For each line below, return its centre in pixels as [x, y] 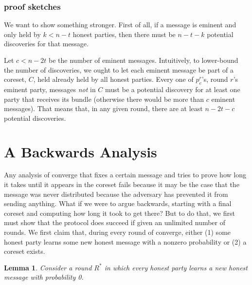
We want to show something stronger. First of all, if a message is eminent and [120, 25]
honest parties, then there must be [124, 34]
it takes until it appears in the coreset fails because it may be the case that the [122, 184]
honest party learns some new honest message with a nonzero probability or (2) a [125, 241]
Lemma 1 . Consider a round [48, 267]
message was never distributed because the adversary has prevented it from [116, 194]
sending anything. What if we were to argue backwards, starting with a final [118, 203]
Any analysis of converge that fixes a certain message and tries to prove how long [125, 175]
